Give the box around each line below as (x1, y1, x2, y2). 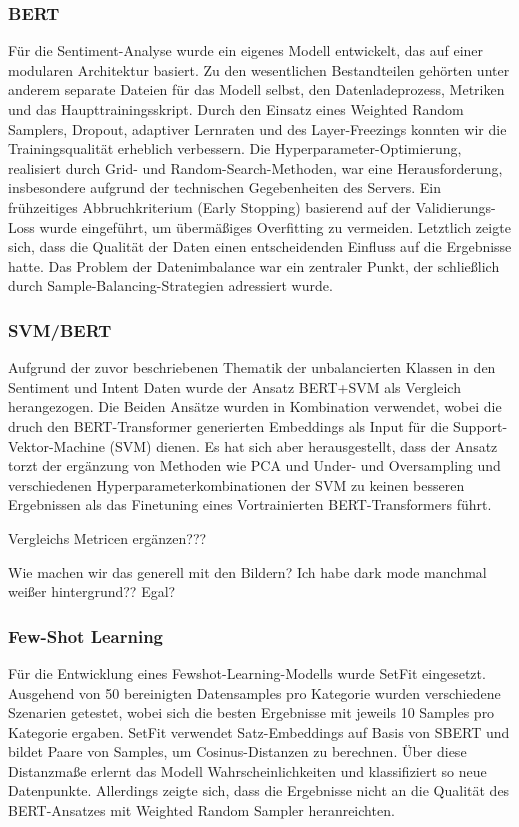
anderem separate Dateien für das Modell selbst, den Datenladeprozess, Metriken (8, 79, 505, 100)
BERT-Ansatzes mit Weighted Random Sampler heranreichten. (8, 800, 395, 821)
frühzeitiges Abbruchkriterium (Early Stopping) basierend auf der (8, 196, 411, 217)
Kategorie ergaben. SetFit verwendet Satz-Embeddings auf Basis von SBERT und (8, 721, 510, 742)
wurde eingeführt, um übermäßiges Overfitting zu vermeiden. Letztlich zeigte (39, 216, 511, 237)
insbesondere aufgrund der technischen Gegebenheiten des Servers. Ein (8, 177, 441, 198)
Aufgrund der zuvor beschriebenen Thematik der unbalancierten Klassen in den (8, 357, 496, 378)
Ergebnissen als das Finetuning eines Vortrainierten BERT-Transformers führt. (8, 494, 492, 515)
